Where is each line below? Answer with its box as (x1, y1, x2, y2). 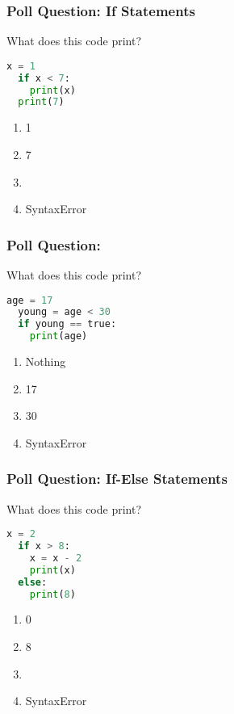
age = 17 (6, 294, 53, 306)
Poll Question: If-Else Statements (6, 468, 228, 489)
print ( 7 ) (18, 96, 65, 108)
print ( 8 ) (29, 588, 76, 600)
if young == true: (18, 318, 117, 330)
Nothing (25, 353, 66, 369)
